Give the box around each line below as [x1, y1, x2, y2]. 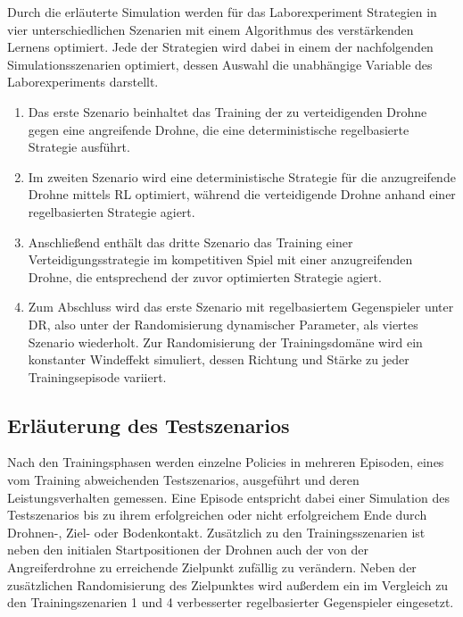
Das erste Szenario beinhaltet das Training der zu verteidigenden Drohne [28, 102, 427, 121]
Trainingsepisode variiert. [28, 367, 167, 386]
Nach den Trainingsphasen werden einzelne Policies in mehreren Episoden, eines [7, 453, 444, 471]
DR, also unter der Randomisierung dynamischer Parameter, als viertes [28, 314, 418, 333]
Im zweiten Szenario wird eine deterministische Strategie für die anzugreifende [28, 167, 456, 186]
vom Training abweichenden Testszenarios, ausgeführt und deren [7, 471, 360, 489]
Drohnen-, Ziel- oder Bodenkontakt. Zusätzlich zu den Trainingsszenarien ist [7, 522, 426, 541]
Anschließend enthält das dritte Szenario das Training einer [28, 232, 353, 251]
